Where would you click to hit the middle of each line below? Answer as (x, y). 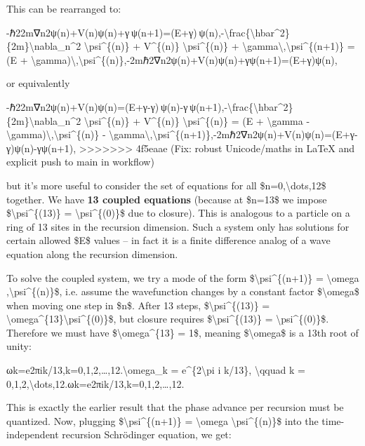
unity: (19, 346)
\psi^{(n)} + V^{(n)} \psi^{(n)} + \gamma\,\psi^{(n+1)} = (219, 46)
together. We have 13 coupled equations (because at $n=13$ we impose (167, 199)
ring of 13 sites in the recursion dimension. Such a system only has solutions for (178, 226)
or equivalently (38, 83)
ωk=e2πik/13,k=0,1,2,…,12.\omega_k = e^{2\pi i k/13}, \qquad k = (156, 370)
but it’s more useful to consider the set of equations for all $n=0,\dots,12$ (166, 185)
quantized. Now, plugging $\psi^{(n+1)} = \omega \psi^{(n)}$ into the (162, 420)
